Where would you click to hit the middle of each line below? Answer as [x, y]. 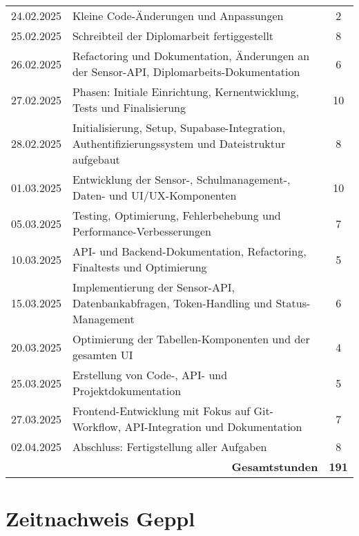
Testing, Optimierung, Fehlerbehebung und [176, 215]
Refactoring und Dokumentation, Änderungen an [191, 56]
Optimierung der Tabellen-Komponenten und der [191, 339]
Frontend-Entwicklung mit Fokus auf [161, 411]
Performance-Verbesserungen [142, 231]
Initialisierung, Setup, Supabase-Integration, [179, 127]
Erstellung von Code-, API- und [150, 375]
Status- [293, 303]
